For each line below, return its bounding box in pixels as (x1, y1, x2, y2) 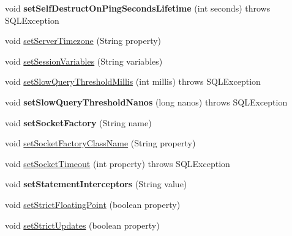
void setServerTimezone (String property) (5, 34, 162, 47)
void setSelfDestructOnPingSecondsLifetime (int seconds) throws (5, 2, 271, 14)
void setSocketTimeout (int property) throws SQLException (5, 157, 230, 170)
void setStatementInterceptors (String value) (5, 177, 187, 190)
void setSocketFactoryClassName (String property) (5, 137, 196, 149)
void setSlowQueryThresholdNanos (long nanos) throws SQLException (5, 95, 288, 108)
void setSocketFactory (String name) (5, 116, 152, 129)
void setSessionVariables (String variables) (5, 54, 163, 67)
